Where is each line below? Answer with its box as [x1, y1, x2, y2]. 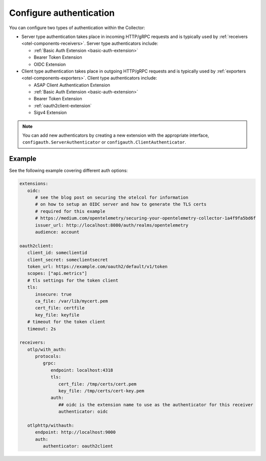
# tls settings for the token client [27, 277, 118, 283]
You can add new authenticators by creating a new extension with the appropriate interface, [22, 132, 209, 138]
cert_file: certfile [35, 305, 85, 311]
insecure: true [35, 291, 72, 297]
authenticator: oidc [58, 409, 108, 415]
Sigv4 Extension [33, 110, 67, 115]
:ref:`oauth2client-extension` [33, 103, 92, 109]
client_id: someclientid [27, 250, 87, 256]
